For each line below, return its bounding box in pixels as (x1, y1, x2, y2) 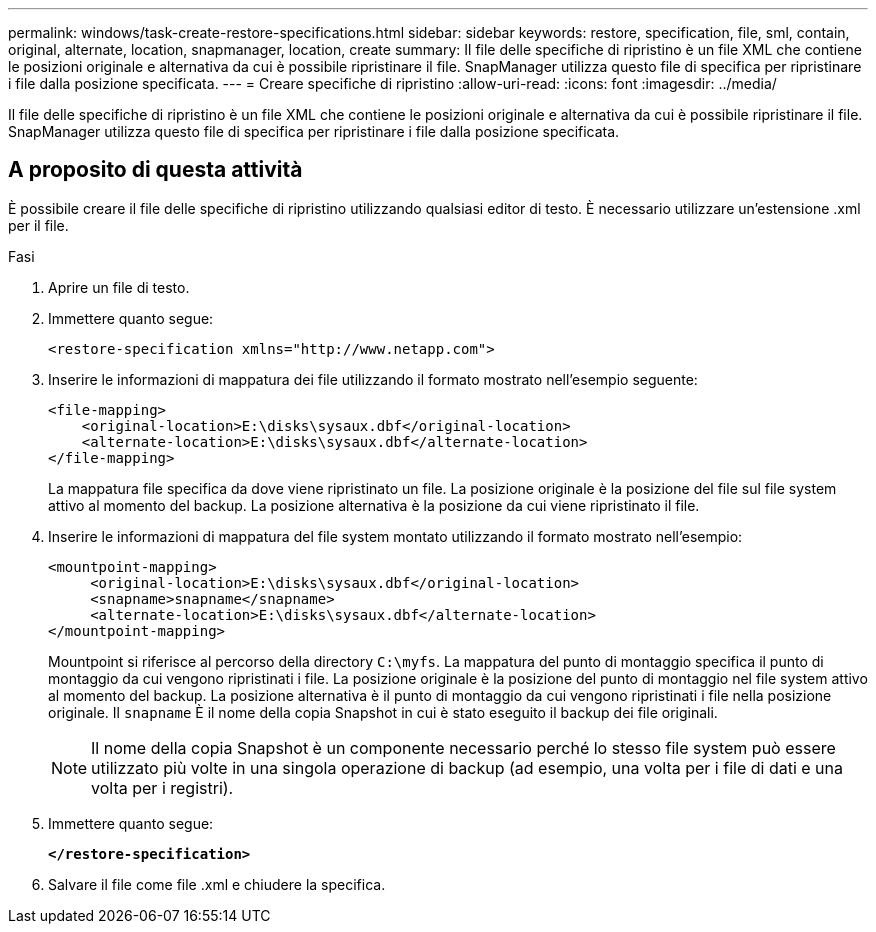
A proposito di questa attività (8, 157, 303, 183)
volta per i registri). (91, 777, 234, 798)
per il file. (8, 216, 69, 234)
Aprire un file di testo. (48, 278, 190, 296)
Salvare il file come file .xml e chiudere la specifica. (48, 875, 386, 893)
